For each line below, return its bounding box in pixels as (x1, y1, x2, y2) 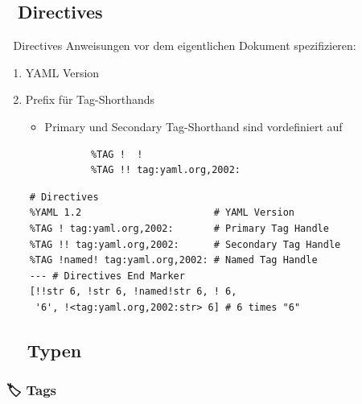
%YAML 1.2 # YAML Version (29, 207, 294, 219)
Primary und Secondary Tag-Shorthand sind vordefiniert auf (44, 117, 343, 134)
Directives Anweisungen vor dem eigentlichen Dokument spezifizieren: (13, 37, 356, 54)
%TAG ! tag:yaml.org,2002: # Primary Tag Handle (29, 222, 329, 234)
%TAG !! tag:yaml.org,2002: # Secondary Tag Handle (29, 238, 341, 250)
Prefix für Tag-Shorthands (25, 91, 155, 108)
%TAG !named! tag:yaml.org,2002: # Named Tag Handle (29, 254, 318, 266)
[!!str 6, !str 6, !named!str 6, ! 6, (29, 286, 237, 298)
